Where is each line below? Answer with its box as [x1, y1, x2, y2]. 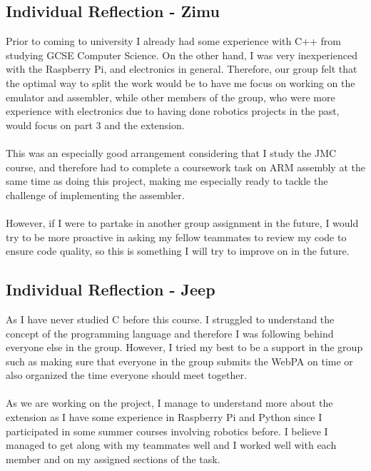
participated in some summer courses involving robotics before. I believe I [6, 423, 328, 438]
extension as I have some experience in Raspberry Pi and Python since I [6, 410, 322, 425]
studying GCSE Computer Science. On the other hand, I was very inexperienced [6, 47, 357, 62]
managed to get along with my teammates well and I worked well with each [6, 437, 337, 452]
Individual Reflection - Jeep [6, 278, 215, 300]
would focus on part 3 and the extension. [6, 117, 185, 132]
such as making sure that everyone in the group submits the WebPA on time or [6, 353, 353, 368]
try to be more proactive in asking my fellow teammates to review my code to [6, 229, 347, 244]
